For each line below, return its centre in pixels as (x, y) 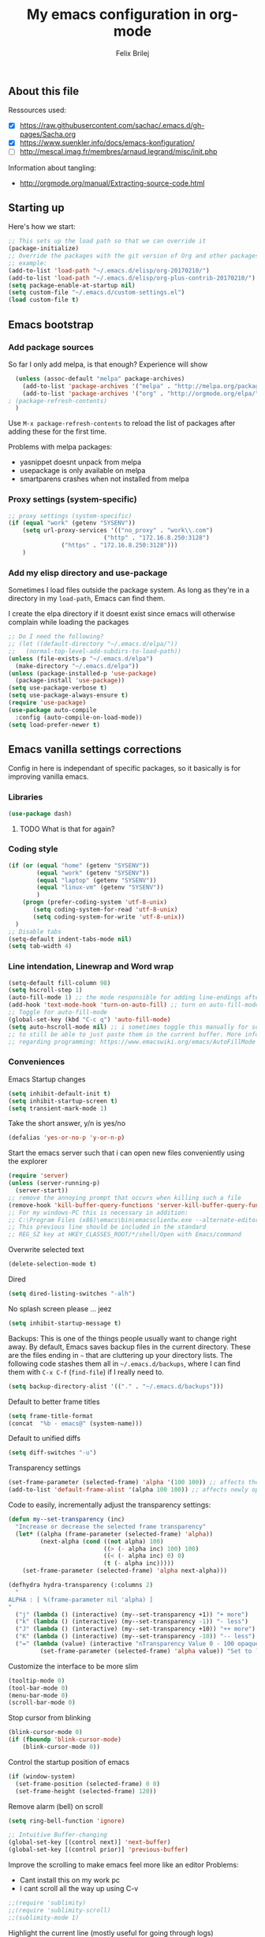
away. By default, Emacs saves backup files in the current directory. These (129, 1346)
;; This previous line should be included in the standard (107, 1227)
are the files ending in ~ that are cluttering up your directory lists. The (121, 1355)
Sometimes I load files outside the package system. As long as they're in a (129, 590)
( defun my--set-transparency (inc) (67, 1520)
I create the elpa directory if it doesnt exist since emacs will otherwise (121, 614)
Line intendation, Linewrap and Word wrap (91, 967)
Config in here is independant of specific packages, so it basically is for (125, 769)
